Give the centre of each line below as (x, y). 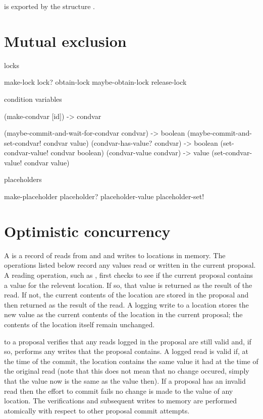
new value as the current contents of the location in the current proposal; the (123, 314)
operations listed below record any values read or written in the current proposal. (130, 265)
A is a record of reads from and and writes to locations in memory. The (115, 255)
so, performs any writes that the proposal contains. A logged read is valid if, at (126, 351)
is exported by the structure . (49, 6)
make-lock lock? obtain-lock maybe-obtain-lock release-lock (95, 82)
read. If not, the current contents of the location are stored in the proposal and (126, 295)
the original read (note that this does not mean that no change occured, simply (127, 371)
